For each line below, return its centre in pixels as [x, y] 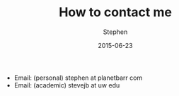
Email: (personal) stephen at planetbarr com [78, 78]
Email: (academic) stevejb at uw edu [67, 85]
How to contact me [115, 12]
